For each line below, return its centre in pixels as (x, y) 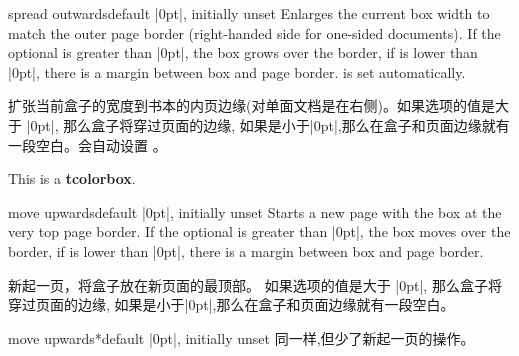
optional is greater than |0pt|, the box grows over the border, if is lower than (243, 52)
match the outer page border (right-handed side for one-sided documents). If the (254, 32)
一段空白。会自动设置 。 (87, 144)
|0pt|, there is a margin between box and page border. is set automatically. (237, 71)
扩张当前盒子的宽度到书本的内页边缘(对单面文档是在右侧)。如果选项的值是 (251, 105)
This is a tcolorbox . (72, 178)
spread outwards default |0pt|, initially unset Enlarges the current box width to (249, 13)
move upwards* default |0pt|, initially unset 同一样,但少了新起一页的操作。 (241, 337)
